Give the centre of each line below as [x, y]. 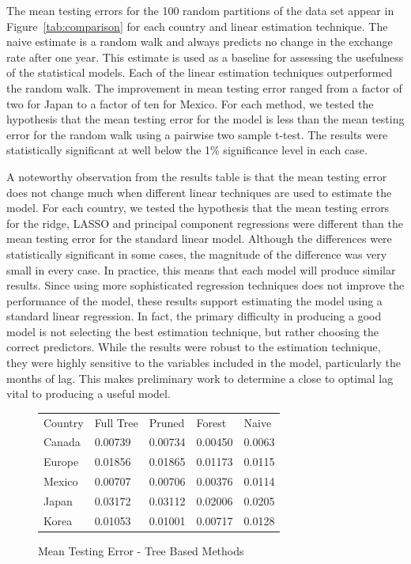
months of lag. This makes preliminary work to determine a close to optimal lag [200, 378]
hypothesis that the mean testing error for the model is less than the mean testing [205, 119]
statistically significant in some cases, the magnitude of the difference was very [197, 254]
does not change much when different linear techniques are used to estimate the [199, 192]
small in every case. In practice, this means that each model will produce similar [201, 269]
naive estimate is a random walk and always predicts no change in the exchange [200, 42]
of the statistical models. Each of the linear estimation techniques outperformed [200, 72]
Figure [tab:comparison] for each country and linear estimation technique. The [197, 26]
